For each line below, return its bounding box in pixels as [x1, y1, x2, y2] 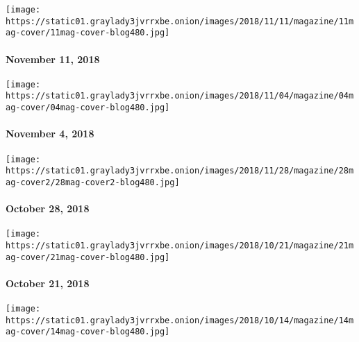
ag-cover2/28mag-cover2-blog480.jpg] [6, 177, 180, 187]
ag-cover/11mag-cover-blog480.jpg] [6, 28, 170, 38]
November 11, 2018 [6, 51, 100, 66]
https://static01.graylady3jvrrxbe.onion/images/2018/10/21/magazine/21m [6, 240, 354, 250]
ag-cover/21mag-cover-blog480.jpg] [6, 252, 170, 262]
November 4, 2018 [6, 126, 94, 141]
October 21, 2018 [6, 275, 90, 290]
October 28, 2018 [6, 201, 90, 216]
